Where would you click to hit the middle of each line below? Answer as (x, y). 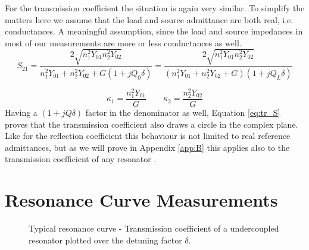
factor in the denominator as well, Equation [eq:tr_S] (183, 113)
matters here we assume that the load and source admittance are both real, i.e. (149, 19)
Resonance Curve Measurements (141, 200)
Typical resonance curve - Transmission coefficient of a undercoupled (154, 228)
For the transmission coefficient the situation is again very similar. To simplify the (155, 8)
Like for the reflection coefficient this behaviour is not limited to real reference (148, 136)
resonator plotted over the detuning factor (105, 240)
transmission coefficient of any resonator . (81, 159)
